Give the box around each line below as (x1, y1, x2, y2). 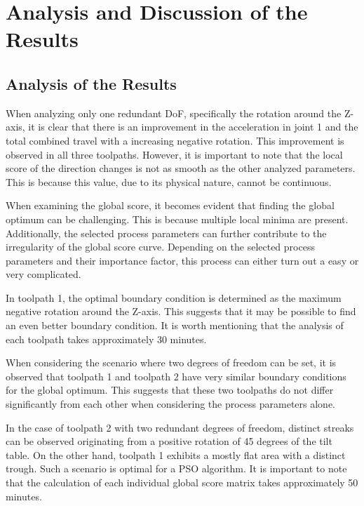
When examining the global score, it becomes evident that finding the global (6, 198, 335, 213)
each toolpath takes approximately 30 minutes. (6, 331, 207, 346)
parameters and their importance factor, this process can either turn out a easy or (6, 253, 359, 267)
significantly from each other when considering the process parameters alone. (6, 397, 335, 411)
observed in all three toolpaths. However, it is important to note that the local (6, 147, 343, 161)
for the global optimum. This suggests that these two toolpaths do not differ (6, 382, 334, 397)
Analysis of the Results (6, 72, 177, 94)
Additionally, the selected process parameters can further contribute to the (6, 225, 327, 240)
